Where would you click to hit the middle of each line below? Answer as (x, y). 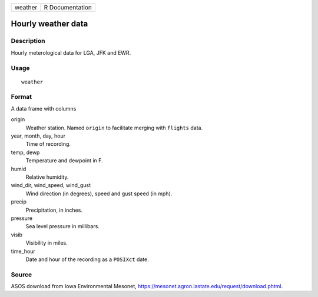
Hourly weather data (49, 24)
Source (21, 275)
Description (28, 41)
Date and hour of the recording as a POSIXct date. (87, 259)
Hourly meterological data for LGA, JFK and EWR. (71, 52)
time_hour (23, 251)
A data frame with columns (44, 108)
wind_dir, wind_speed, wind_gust (51, 185)
